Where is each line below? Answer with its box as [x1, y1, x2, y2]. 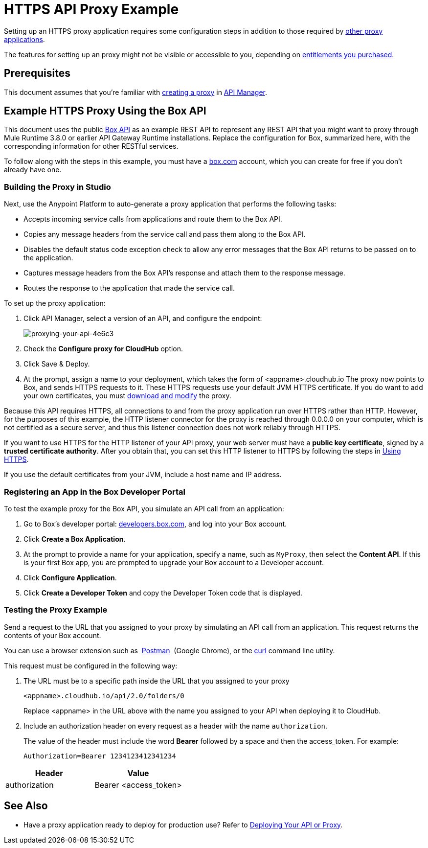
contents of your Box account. [4, 631, 101, 640]
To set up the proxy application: [4, 299, 106, 308]
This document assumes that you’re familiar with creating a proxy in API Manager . [4, 88, 267, 96]
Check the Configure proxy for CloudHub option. [23, 344, 183, 353]
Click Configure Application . [23, 573, 117, 582]
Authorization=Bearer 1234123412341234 [23, 752, 176, 760]
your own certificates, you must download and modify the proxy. [23, 391, 231, 400]
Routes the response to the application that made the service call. [23, 284, 235, 293]
